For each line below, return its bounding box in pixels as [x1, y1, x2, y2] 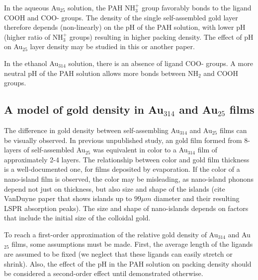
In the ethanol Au [4, 58, 59, 68]
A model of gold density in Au [4, 102, 164, 117]
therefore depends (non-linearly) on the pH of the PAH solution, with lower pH [4, 22, 246, 32]
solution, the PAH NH [68, 2, 136, 12]
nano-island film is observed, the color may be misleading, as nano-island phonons [4, 173, 254, 184]
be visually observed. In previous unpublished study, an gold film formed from [4, 135, 242, 145]
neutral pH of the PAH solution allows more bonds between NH [4, 68, 198, 78]
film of [197, 144, 217, 155]
